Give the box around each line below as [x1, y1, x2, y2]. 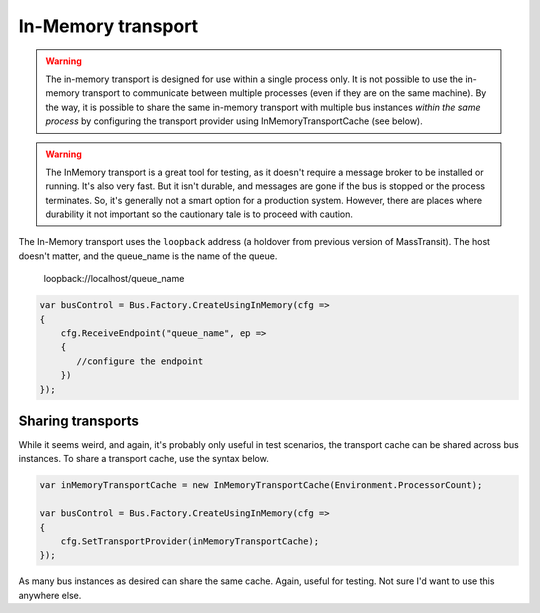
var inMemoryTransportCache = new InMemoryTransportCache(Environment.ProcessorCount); [39, 480, 483, 491]
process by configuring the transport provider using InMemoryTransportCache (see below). [45, 115, 424, 127]
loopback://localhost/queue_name [43, 273, 185, 285]
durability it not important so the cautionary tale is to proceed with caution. [45, 208, 354, 220]
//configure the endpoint [76, 355, 204, 367]
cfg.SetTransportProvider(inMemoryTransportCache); [60, 536, 320, 547]
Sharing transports [18, 412, 140, 429]
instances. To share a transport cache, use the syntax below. [18, 453, 269, 465]
